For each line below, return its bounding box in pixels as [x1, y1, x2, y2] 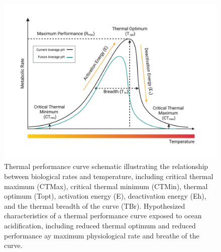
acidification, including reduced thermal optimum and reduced [4, 220, 196, 231]
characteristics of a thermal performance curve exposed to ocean [4, 210, 202, 221]
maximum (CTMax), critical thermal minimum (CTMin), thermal [4, 181, 208, 191]
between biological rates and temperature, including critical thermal [4, 171, 213, 182]
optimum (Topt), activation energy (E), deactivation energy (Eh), [4, 191, 206, 201]
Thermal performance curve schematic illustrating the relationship [4, 161, 208, 172]
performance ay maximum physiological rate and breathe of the [4, 230, 199, 240]
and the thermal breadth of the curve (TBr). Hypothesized [4, 200, 185, 211]
